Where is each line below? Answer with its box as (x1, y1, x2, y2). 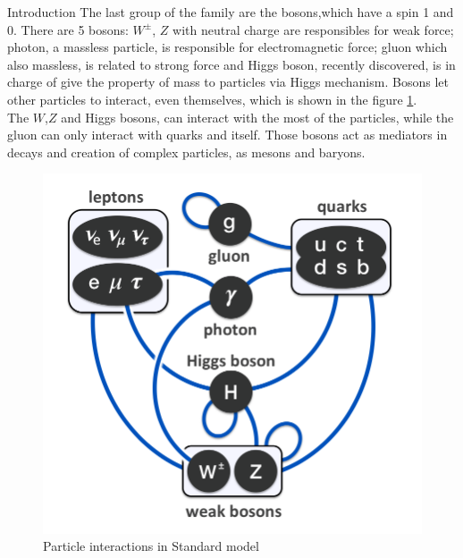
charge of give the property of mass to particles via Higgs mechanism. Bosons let (7, 72, 449, 91)
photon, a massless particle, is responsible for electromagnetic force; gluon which (7, 38, 448, 56)
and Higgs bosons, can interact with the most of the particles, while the (61, 107, 454, 126)
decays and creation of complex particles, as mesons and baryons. (7, 142, 366, 161)
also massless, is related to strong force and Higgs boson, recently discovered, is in (7, 55, 456, 73)
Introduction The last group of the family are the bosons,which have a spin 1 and (7, 3, 454, 21)
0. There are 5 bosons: (7, 20, 129, 38)
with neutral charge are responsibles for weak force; (173, 20, 454, 38)
